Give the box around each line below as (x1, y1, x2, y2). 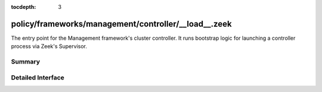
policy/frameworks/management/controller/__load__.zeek (11, 18, 232, 29)
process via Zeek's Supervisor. (11, 43, 88, 50)
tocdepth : (11, 4, 36, 10)
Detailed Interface (11, 73, 65, 81)
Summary (11, 58, 41, 66)
